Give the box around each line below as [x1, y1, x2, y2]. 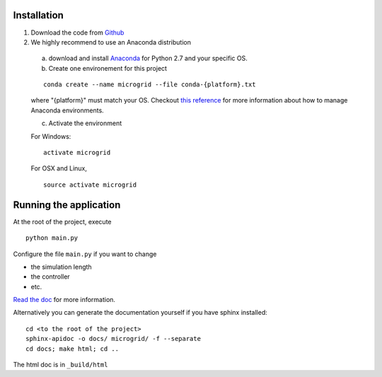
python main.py [25, 234, 79, 242]
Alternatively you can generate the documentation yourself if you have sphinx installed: [13, 308, 268, 317]
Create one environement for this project [48, 64, 168, 72]
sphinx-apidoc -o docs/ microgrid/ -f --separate [25, 335, 202, 343]
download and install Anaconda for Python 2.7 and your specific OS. [48, 54, 248, 63]
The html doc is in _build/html [13, 361, 108, 369]
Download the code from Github [30, 28, 125, 37]
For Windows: [30, 132, 71, 141]
